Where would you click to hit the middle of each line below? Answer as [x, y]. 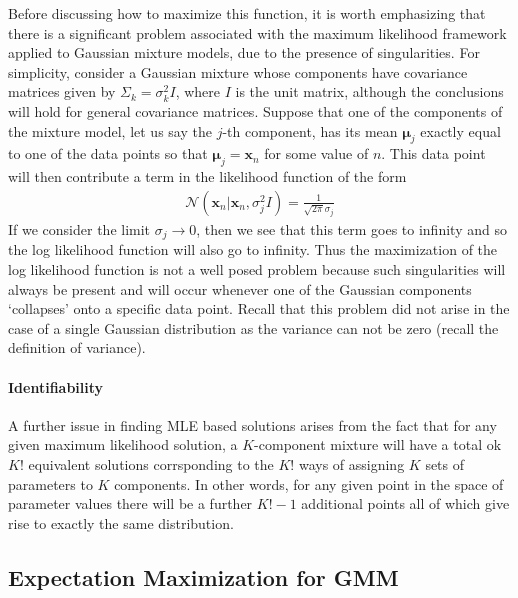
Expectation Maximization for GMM [203, 576]
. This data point [433, 153]
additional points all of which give [405, 503]
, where [198, 91]
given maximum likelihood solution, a [123, 444]
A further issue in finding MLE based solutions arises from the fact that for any [252, 424]
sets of [445, 464]
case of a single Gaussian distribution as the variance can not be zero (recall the [253, 327]
